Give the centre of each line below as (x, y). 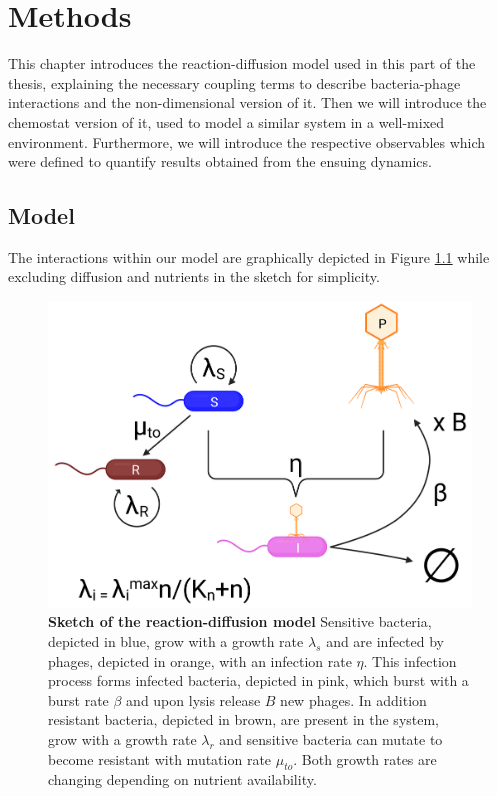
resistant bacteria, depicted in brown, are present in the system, (244, 719)
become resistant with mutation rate (160, 758)
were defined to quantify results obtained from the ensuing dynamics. (220, 161)
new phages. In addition (353, 699)
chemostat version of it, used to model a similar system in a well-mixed (226, 121)
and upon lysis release (193, 699)
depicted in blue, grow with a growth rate (176, 640)
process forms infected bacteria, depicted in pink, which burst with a (258, 680)
